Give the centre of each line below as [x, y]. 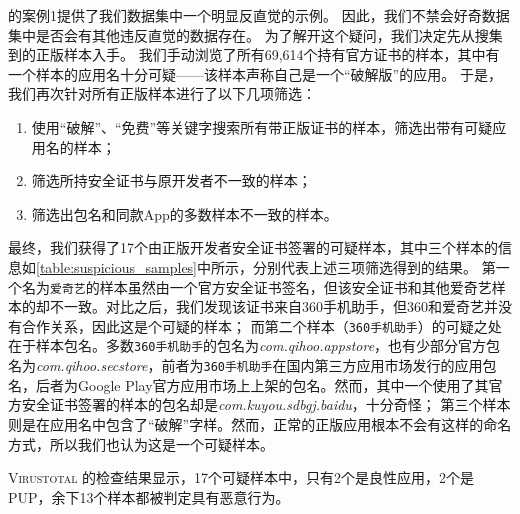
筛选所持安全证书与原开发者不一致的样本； [171, 180]
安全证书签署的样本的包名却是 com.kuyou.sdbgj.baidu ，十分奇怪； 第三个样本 [266, 404]
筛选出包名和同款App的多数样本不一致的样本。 [184, 213]
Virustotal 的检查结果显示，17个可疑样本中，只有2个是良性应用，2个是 [241, 477]
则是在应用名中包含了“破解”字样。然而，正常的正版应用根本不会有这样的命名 [260, 423]
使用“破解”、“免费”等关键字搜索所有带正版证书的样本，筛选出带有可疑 [262, 126]
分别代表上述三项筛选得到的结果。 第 [374, 266]
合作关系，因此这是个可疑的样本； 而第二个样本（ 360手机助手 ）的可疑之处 [261, 325]
